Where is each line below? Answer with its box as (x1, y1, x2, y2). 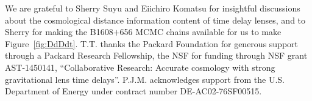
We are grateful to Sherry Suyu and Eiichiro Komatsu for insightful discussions (5, 2, 300, 14)
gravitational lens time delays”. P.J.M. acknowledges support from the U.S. (5, 73, 285, 85)
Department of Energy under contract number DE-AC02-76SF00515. (5, 85, 262, 97)
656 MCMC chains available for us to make (119, 25, 282, 38)
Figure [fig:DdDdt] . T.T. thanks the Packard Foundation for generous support (5, 37, 299, 50)
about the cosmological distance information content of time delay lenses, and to (5, 13, 306, 26)
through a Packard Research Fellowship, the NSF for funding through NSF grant (5, 49, 308, 62)
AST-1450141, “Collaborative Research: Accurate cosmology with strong (5, 60, 275, 73)
